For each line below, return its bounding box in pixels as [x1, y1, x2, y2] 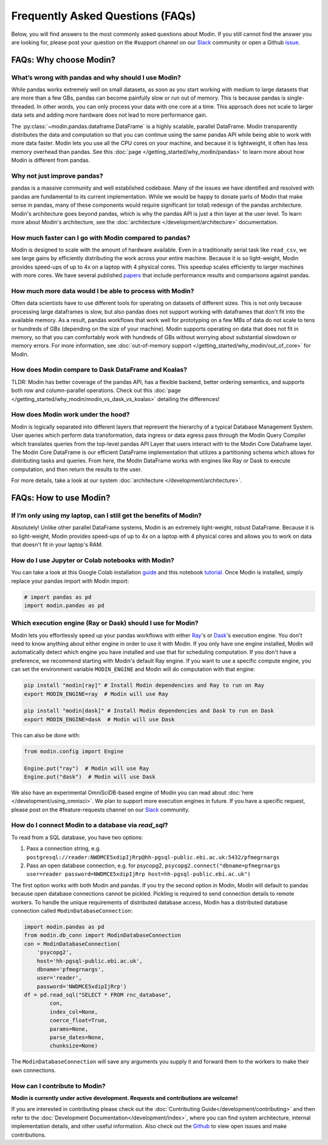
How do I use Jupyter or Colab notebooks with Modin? [11, 556, 174, 565]
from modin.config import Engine [24, 748, 124, 755]
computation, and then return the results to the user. [11, 466, 142, 473]
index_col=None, [49, 1008, 98, 1015]
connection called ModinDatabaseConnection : [11, 907, 133, 914]
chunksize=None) [49, 1042, 98, 1050]
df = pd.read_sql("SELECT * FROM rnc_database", [24, 991, 172, 999]
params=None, [49, 1025, 89, 1033]
